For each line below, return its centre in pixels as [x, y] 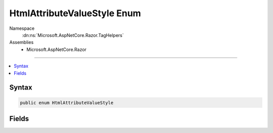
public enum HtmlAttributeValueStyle [67, 103]
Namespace [22, 28]
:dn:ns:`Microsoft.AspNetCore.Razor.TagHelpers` [73, 35]
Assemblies [21, 42]
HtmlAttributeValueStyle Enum [75, 13]
